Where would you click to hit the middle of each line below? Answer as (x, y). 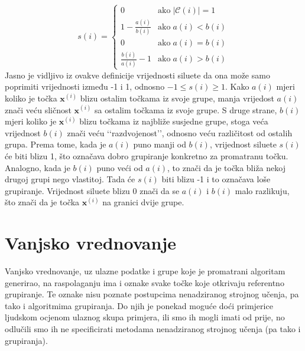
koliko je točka (31, 98)
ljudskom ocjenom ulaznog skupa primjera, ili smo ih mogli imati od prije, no (145, 317)
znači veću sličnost (38, 109)
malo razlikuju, (262, 190)
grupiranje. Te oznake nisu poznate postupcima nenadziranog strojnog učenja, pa (152, 294)
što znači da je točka (42, 202)
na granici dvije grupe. (143, 202)
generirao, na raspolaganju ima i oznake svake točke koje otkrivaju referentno (145, 282)
